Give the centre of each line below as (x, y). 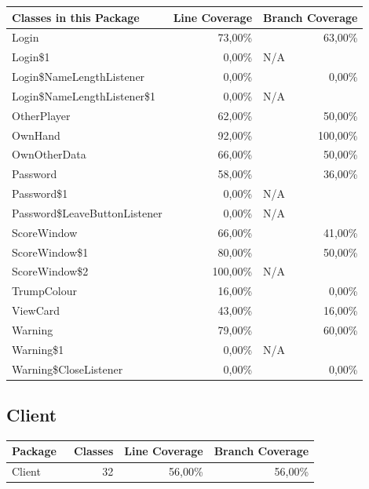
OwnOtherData (49, 154)
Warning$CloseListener (68, 369)
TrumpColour (44, 291)
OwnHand (36, 135)
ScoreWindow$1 (50, 252)
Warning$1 (38, 349)
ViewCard (36, 310)
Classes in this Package (76, 17)
